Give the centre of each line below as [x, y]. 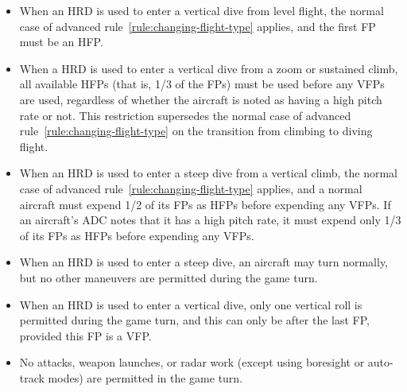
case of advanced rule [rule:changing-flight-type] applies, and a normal [191, 188]
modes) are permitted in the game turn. [145, 377]
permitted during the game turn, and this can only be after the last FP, [194, 320]
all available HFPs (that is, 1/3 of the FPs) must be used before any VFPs [202, 84]
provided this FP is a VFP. [85, 335]
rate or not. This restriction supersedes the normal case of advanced [185, 115]
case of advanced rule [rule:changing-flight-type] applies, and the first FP [198, 26]
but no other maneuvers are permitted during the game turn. [169, 277]
